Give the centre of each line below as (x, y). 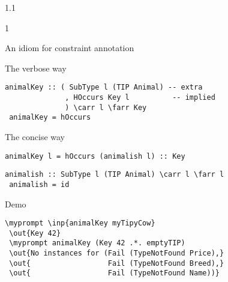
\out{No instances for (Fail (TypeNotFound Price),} (117, 253)
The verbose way (36, 68)
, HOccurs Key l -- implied (140, 98)
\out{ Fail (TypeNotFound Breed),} (117, 263)
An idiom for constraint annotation (70, 48)
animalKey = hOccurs (50, 118)
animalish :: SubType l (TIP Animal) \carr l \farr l (115, 175)
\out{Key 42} (35, 233)
